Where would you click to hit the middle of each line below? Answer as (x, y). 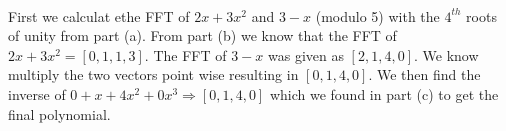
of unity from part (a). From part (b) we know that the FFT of (202, 35)
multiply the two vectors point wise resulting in (153, 74)
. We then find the (424, 74)
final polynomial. (59, 113)
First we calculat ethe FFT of (99, 15)
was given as (305, 54)
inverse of (37, 93)
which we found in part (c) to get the (384, 93)
